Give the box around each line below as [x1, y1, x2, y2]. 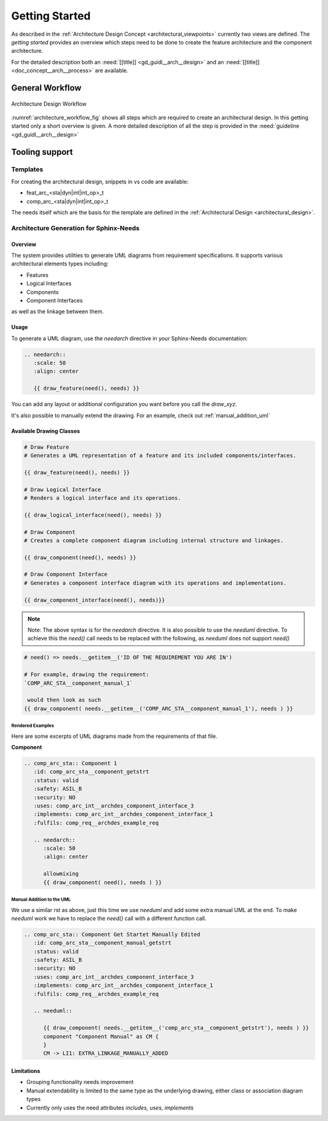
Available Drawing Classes [11, 427, 80, 434]
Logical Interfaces [26, 280, 72, 287]
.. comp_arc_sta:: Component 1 [24, 760, 118, 767]
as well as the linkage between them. [11, 308, 104, 315]
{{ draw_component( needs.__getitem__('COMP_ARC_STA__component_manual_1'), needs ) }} [24, 705, 293, 712]
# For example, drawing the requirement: [24, 671, 149, 678]
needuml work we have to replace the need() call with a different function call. [11, 915, 207, 922]
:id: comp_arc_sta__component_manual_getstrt [33, 939, 172, 947]
